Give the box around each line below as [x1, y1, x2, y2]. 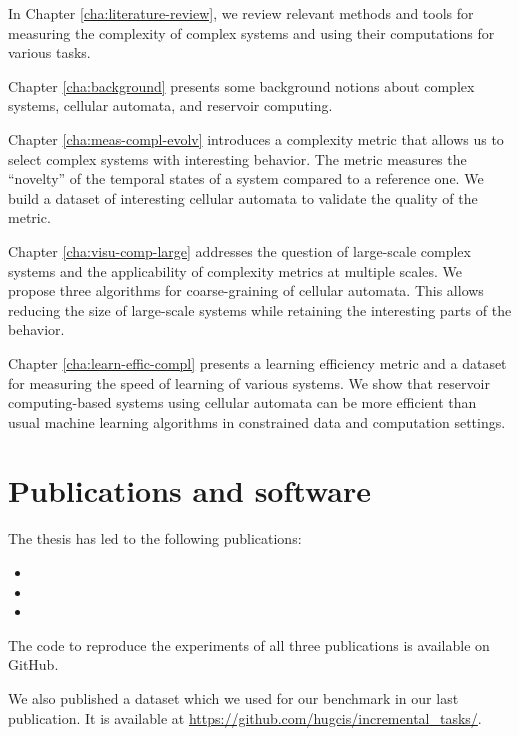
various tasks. [8, 42, 91, 63]
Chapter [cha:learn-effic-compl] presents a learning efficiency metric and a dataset [8, 352, 507, 373]
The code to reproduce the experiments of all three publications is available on [8, 634, 490, 655]
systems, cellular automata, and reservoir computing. [8, 95, 333, 116]
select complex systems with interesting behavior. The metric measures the [8, 148, 467, 169]
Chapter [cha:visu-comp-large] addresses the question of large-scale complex [8, 240, 471, 261]
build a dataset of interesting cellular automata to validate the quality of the [8, 187, 478, 208]
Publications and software [8, 470, 371, 511]
